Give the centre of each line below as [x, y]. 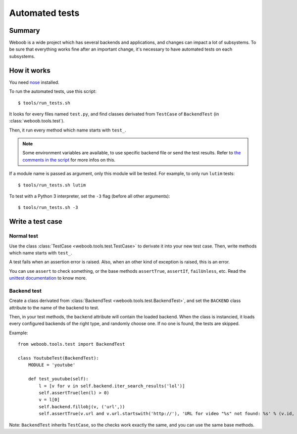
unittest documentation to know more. [48, 278]
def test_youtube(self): [58, 379]
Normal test [24, 236]
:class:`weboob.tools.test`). [37, 121]
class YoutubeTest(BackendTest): [58, 358]
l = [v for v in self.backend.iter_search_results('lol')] [112, 386]
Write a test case [36, 221]
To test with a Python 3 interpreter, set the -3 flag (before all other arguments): [90, 196]
